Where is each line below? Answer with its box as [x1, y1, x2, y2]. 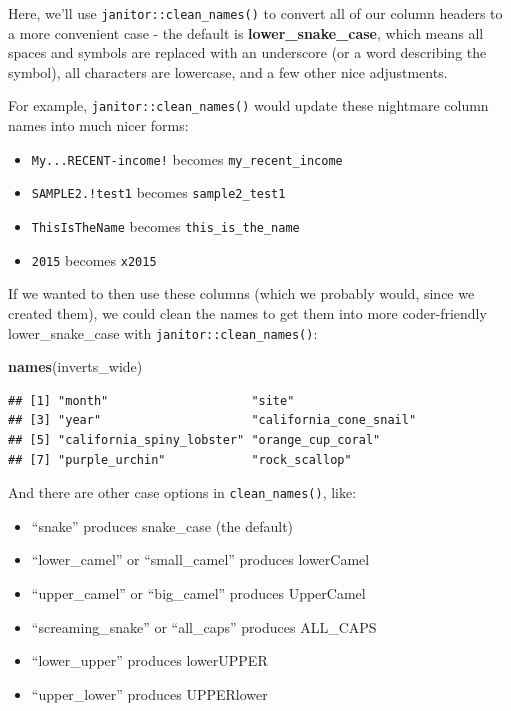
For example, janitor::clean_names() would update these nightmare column [8, 95, 489, 116]
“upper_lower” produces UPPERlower [31, 683, 268, 704]
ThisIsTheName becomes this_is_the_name [31, 216, 300, 236]
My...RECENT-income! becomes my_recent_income [31, 148, 343, 169]
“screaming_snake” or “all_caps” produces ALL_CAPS [31, 616, 377, 637]
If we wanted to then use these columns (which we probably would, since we [8, 283, 475, 304]
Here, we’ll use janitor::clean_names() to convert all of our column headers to [8, 3, 503, 23]
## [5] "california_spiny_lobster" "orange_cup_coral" [8, 432, 381, 447]
